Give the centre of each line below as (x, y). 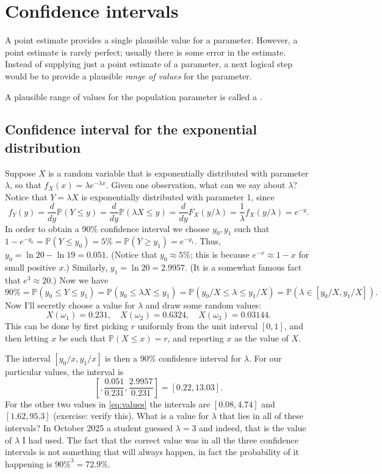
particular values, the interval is (64, 372)
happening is (29, 463)
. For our (265, 358)
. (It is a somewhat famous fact (243, 267)
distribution (43, 147)
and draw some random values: (204, 304)
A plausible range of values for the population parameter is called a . (134, 96)
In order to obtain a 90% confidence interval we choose (107, 228)
